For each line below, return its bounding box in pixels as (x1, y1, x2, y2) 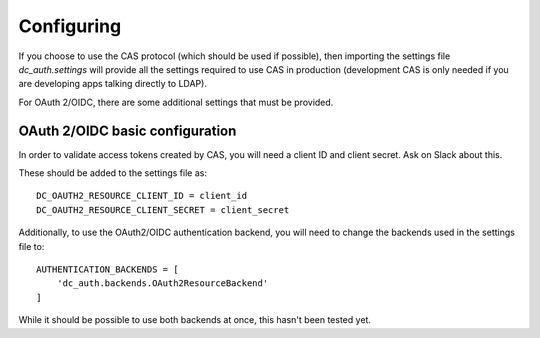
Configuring (18, 15, 122, 37)
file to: (18, 240, 45, 252)
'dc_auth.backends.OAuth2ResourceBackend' (56, 278, 269, 289)
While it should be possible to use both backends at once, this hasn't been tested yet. (18, 314, 372, 326)
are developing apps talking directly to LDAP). (18, 78, 207, 90)
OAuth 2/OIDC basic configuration (18, 122, 237, 139)
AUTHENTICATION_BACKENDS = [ (36, 263, 179, 275)
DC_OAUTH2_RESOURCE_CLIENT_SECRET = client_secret (36, 204, 290, 215)
